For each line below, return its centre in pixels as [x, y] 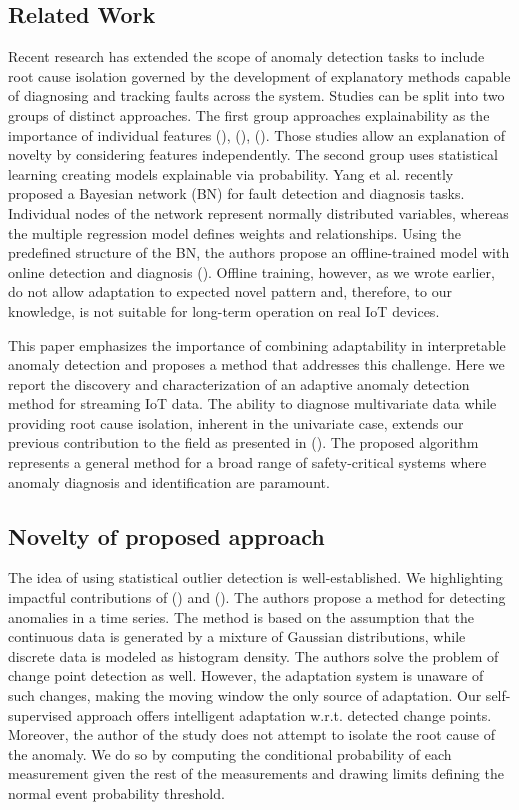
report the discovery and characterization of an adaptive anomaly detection [239, 383]
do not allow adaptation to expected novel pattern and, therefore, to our [230, 291]
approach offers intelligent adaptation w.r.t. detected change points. [284, 714]
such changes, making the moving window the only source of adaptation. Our [245, 695]
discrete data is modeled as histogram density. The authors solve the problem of [253, 655]
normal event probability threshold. [116, 793]
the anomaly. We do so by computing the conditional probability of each [230, 753]
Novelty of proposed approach [166, 535]
